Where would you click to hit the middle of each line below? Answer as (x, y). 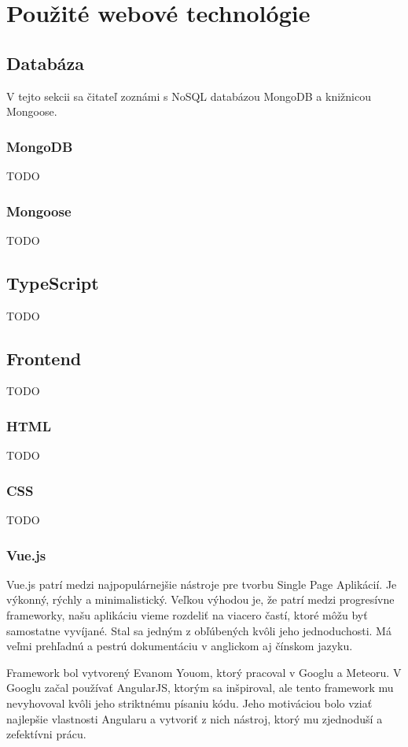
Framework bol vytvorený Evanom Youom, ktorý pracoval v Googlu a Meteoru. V (204, 672)
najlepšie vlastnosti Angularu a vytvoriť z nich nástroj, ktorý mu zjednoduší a (195, 718)
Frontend (44, 358)
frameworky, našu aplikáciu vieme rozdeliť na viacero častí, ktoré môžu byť (187, 615)
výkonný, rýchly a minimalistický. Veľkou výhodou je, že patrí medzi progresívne (200, 599)
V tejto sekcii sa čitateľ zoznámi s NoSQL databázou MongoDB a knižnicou (189, 96)
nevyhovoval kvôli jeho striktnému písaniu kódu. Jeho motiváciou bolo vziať (189, 703)
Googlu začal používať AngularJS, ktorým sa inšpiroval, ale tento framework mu (200, 688)
